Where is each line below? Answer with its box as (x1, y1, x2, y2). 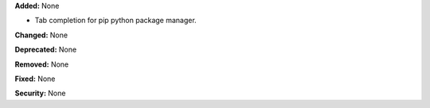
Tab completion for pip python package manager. (34, 16, 197, 25)
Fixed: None (14, 74, 56, 83)
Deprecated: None (14, 44, 77, 55)
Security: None (14, 88, 66, 98)
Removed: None (14, 60, 69, 69)
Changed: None (14, 30, 68, 40)
